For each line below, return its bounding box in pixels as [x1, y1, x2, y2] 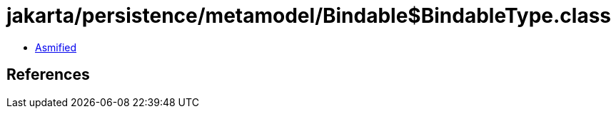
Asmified [35, 41, 77, 53]
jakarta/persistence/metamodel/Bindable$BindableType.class [6, 4, 612, 28]
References [6, 66, 90, 84]
